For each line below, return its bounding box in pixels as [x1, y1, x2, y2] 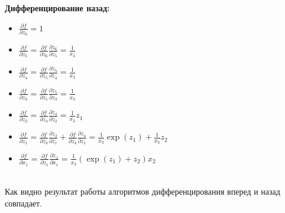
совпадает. [5, 196, 43, 209]
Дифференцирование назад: [5, 2, 110, 14]
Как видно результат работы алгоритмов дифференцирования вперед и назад [5, 185, 280, 198]
